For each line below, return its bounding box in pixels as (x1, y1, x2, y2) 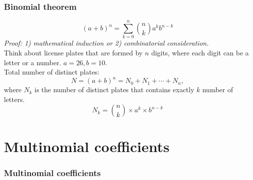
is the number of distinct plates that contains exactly (34, 84, 195, 95)
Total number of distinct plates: (4, 67, 100, 77)
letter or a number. (4, 57, 61, 67)
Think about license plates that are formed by (4, 47, 143, 57)
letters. (4, 94, 25, 104)
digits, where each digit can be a (151, 47, 249, 57)
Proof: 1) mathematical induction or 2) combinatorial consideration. (4, 38, 209, 48)
